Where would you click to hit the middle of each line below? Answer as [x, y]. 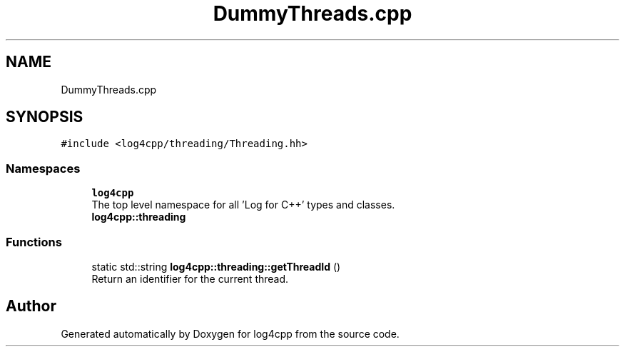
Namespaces [43, 168]
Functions [34, 242]
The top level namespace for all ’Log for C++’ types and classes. [243, 205]
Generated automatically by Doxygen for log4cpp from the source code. [230, 333]
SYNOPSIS [45, 117]
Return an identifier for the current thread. [190, 278]
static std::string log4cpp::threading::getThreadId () [216, 266]
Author [31, 306]
